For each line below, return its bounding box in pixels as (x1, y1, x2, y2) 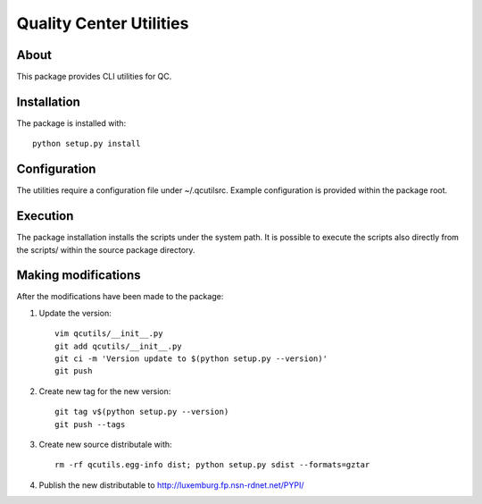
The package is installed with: (16, 117, 127, 129)
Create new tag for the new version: (38, 385, 171, 397)
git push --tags (54, 419, 126, 429)
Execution (16, 208, 74, 223)
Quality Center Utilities (16, 13, 189, 33)
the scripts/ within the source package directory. (16, 244, 195, 255)
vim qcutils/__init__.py (54, 329, 163, 339)
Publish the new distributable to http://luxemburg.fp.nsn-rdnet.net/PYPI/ (38, 479, 304, 491)
